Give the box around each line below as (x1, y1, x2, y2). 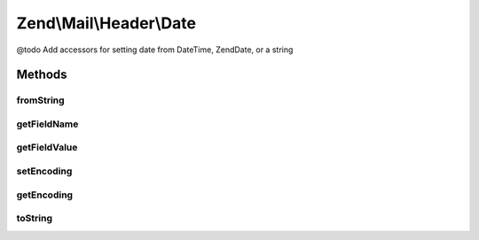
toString (16, 213, 53, 225)
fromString (16, 94, 66, 106)
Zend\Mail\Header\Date (16, 13, 197, 33)
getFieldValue (16, 142, 78, 154)
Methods (16, 67, 67, 82)
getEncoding (16, 189, 74, 201)
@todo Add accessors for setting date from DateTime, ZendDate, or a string (16, 44, 294, 55)
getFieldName (16, 118, 79, 130)
